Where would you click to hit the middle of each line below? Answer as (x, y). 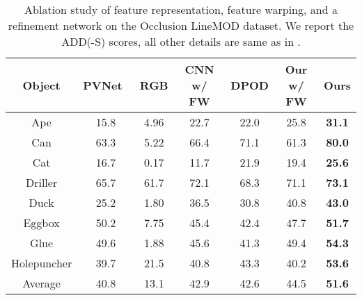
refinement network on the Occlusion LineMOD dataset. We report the (181, 25)
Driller (41, 182)
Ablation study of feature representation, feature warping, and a (181, 9)
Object (41, 85)
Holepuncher (42, 263)
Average (41, 283)
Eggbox (41, 223)
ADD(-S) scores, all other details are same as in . (181, 41)
